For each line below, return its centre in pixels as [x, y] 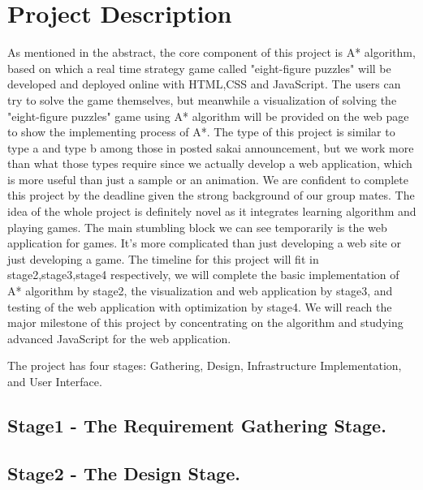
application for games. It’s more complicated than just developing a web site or [204, 243]
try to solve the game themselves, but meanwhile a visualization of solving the [202, 99]
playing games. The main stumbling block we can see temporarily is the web [197, 227]
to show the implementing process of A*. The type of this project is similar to [201, 132]
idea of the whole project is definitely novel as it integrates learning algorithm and [212, 211]
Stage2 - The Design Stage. [124, 473]
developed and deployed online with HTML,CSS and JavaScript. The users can [204, 84]
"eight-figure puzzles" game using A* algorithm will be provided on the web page [208, 116]
